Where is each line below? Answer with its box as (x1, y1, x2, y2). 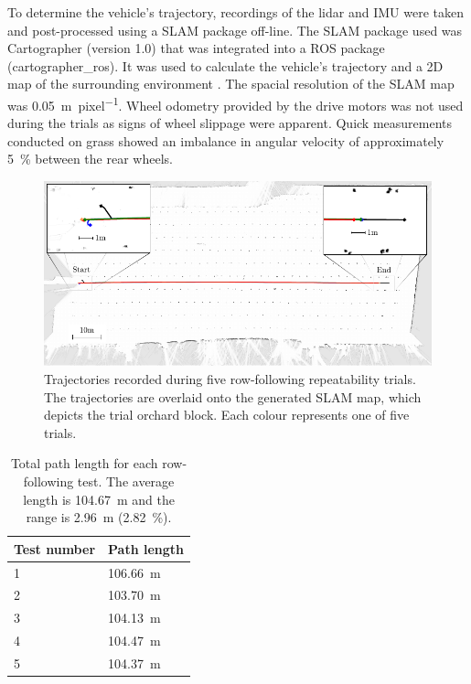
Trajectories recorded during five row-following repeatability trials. (44, 369, 416, 388)
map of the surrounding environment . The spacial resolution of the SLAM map (7, 74, 455, 93)
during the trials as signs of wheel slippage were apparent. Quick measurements (7, 113, 453, 133)
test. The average (77, 471, 175, 490)
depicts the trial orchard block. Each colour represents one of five (44, 405, 410, 424)
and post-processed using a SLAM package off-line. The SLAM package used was (7, 20, 463, 39)
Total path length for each (10, 454, 158, 473)
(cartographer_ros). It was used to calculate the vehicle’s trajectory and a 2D (7, 56, 444, 75)
